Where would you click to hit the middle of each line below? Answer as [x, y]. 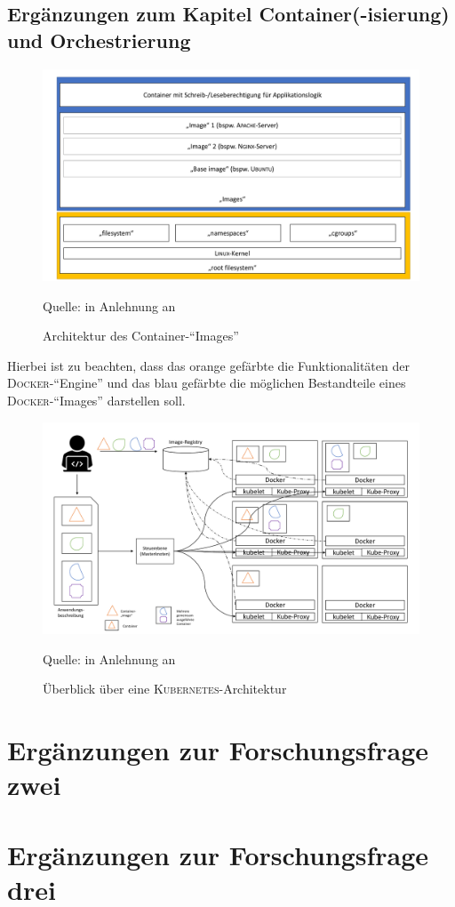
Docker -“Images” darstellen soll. [96, 401]
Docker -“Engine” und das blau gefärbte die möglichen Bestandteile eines [207, 383]
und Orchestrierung [99, 40]
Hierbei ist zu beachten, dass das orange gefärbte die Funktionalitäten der [208, 365]
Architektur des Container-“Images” [141, 336]
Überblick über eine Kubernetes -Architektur [165, 689]
